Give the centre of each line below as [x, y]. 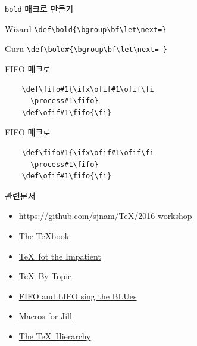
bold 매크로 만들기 [39, 8]
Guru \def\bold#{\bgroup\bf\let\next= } [86, 49]
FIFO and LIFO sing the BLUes [78, 296]
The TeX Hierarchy [55, 336]
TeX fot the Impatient [60, 256]
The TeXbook [44, 235]
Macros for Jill [45, 316]
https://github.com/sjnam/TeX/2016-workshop [105, 216]
